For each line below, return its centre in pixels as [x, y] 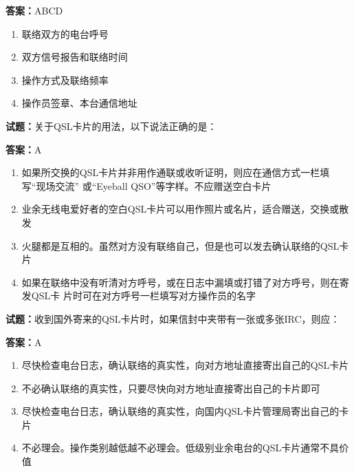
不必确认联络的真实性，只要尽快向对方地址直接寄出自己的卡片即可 [171, 388]
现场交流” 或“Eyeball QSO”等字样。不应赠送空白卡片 [154, 185]
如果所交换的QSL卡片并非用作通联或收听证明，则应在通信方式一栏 [171, 172]
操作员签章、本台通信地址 [79, 103]
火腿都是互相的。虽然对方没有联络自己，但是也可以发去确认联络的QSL [180, 245]
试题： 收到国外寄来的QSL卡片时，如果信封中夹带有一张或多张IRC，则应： [173, 318]
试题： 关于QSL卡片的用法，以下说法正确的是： [111, 126]
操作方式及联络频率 [65, 79]
